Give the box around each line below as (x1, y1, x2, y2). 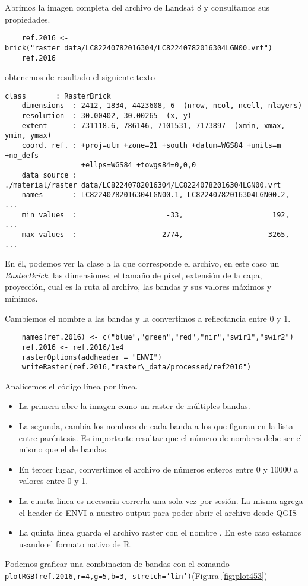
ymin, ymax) (5, 131, 52, 140)
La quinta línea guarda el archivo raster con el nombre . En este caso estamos (18, 526, 301, 539)
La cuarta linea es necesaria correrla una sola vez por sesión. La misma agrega (18, 495, 303, 506)
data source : (21, 171, 77, 179)
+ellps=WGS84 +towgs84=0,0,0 (81, 161, 196, 170)
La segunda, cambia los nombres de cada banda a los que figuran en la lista (18, 420, 294, 432)
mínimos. (5, 292, 38, 305)
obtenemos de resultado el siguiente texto (5, 71, 155, 83)
